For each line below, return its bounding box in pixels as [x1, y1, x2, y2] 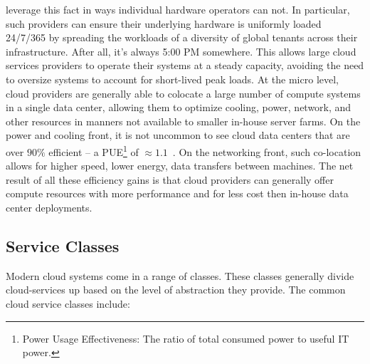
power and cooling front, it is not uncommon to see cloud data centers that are [6, 128, 350, 142]
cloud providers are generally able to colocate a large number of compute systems [6, 85, 361, 100]
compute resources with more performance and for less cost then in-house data [6, 186, 349, 201]
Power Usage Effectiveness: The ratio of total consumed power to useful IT [22, 331, 349, 345]
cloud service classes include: [6, 296, 130, 311]
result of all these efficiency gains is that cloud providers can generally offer [6, 172, 334, 187]
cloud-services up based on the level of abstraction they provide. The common [6, 282, 346, 297]
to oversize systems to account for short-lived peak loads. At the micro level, [6, 71, 339, 86]
